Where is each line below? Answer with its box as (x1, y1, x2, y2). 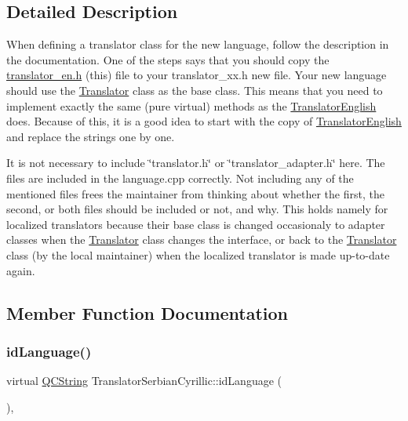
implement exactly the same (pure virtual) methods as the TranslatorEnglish (6, 97, 377, 114)
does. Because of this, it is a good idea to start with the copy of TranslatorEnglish (6, 113, 402, 129)
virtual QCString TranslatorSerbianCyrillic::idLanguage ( (6, 372, 282, 389)
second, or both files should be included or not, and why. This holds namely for (6, 201, 388, 217)
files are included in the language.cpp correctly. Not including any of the (6, 169, 354, 186)
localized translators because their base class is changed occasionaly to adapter (6, 216, 385, 232)
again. (6, 262, 35, 278)
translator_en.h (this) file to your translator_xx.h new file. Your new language (6, 67, 387, 83)
